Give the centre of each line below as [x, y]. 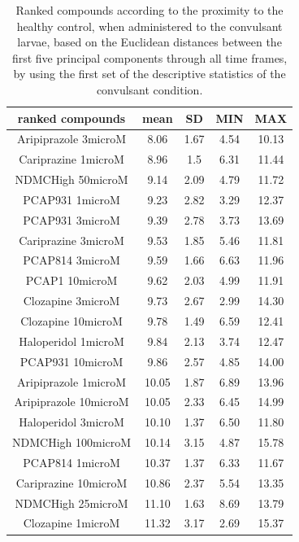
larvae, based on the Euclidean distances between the [149, 42]
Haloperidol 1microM [71, 341]
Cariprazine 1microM [71, 159]
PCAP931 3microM [71, 219]
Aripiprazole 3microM [71, 139]
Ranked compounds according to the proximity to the [149, 10]
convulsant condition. [149, 89]
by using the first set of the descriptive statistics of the [149, 74]
